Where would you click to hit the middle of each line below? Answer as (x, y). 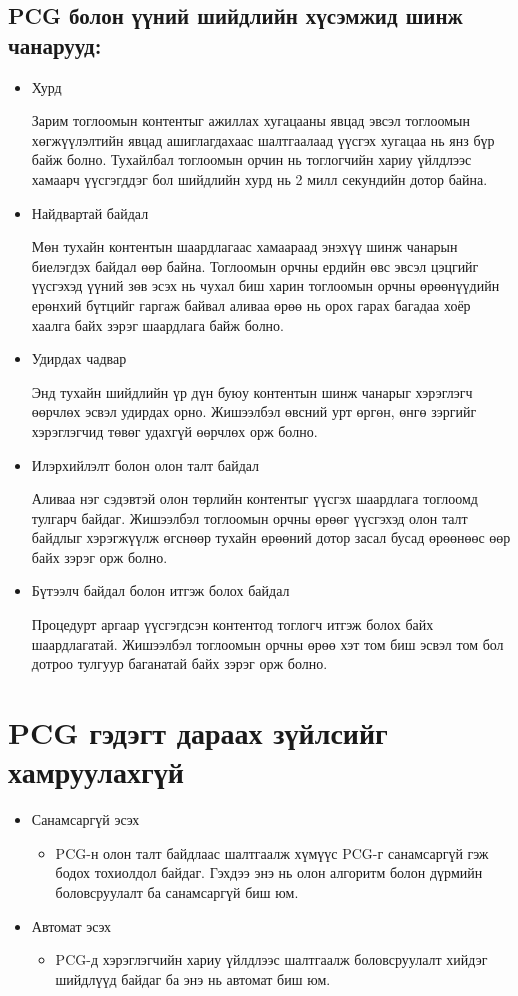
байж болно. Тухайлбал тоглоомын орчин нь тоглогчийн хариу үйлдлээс (251, 159)
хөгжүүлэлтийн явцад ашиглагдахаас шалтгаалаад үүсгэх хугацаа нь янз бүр (263, 139)
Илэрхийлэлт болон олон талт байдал (145, 464)
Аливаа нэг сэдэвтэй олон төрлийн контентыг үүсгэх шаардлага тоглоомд (254, 498)
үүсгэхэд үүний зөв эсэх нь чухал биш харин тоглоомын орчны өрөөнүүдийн (265, 285)
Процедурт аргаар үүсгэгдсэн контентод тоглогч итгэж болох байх (232, 624)
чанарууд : (55, 44)
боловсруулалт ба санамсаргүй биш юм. (177, 891)
